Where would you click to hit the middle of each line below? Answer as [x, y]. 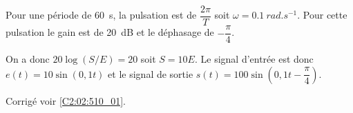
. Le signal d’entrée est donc [254, 59]
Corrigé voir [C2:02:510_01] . [66, 100]
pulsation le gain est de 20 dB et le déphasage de [110, 32]
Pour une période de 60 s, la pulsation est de [101, 15]
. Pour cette [322, 15]
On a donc [28, 59]
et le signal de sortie [151, 73]
